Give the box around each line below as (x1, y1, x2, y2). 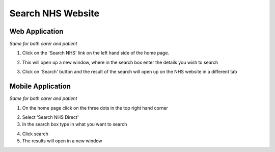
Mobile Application (9, 82, 71, 91)
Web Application (9, 27, 64, 36)
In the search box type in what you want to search (22, 121, 127, 128)
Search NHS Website (9, 8, 99, 19)
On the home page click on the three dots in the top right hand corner (22, 105, 168, 111)
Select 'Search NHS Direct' (22, 114, 79, 120)
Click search (22, 131, 48, 137)
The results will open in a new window (22, 138, 102, 144)
